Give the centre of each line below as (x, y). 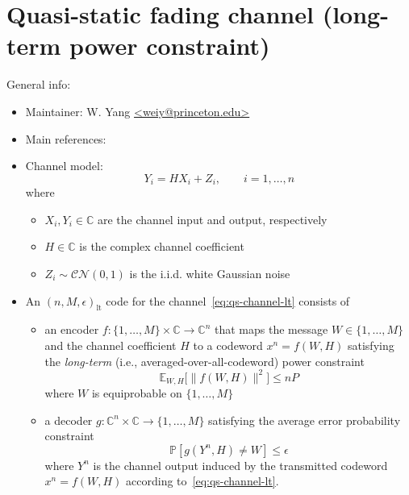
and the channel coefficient (111, 345)
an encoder (72, 329)
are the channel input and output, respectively (213, 219)
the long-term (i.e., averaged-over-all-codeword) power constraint (204, 361)
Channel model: (64, 166)
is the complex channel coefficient (162, 246)
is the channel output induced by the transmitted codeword (240, 465)
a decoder (69, 420)
